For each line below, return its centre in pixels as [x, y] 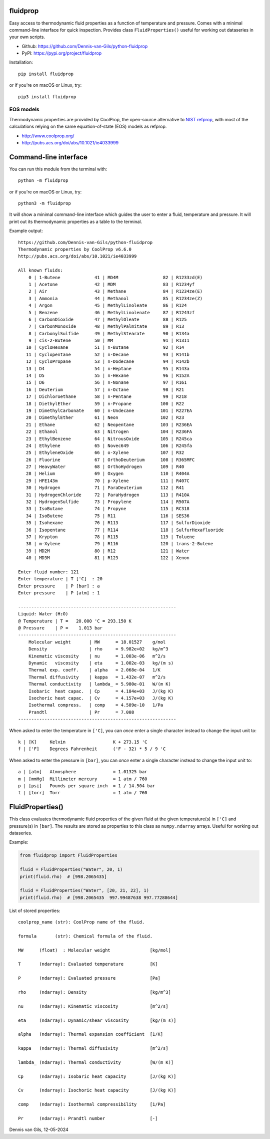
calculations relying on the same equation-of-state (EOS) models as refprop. [88, 127]
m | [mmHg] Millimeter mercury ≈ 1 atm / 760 [83, 779]
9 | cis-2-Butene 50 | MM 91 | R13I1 [109, 340]
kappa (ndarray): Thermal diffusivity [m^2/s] [93, 1048]
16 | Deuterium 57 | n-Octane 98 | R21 [105, 389]
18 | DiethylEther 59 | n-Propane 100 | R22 [105, 404]
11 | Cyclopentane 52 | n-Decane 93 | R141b [107, 354]
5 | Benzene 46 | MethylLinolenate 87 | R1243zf [111, 312]
